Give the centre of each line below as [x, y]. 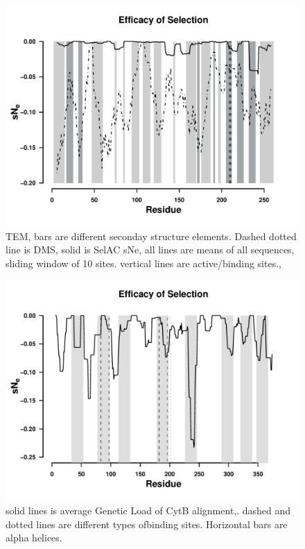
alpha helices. [34, 538]
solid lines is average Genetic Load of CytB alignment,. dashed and [148, 510]
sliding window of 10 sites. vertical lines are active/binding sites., [143, 263]
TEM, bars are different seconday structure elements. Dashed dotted [151, 236]
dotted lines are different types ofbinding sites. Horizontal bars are [147, 524]
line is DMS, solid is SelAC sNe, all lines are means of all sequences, [150, 250]
